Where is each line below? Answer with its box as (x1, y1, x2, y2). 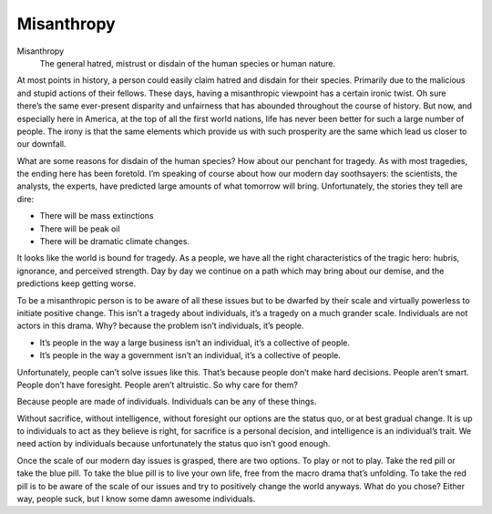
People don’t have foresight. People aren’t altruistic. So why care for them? (16, 379, 298, 390)
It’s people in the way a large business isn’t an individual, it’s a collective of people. (39, 337, 351, 348)
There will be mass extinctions (39, 211, 154, 221)
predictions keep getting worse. (16, 278, 137, 289)
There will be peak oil (39, 223, 120, 234)
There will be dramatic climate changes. (39, 236, 190, 247)
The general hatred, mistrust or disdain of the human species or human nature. (39, 57, 336, 68)
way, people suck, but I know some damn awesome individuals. (16, 493, 256, 505)
